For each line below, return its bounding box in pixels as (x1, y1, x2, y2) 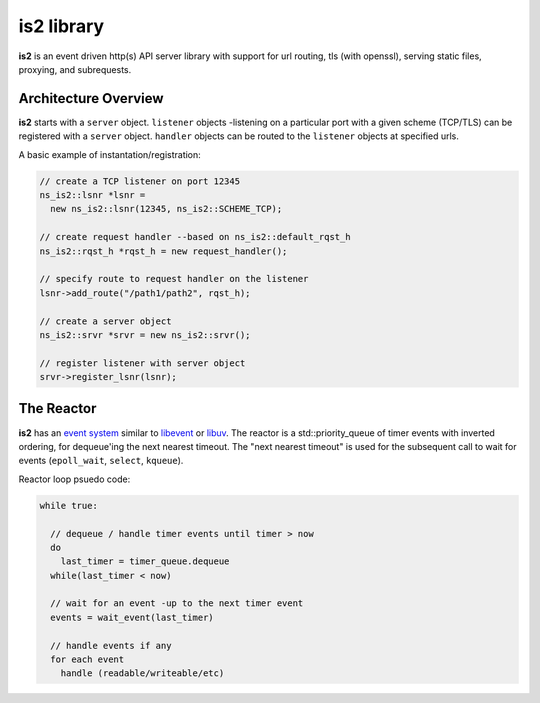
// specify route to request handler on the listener (39, 273, 309, 285)
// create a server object (39, 315, 172, 327)
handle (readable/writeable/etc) (60, 668, 225, 679)
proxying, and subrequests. (18, 63, 132, 75)
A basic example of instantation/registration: (18, 148, 202, 160)
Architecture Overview (18, 90, 164, 107)
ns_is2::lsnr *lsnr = (39, 190, 146, 200)
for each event (50, 654, 125, 665)
